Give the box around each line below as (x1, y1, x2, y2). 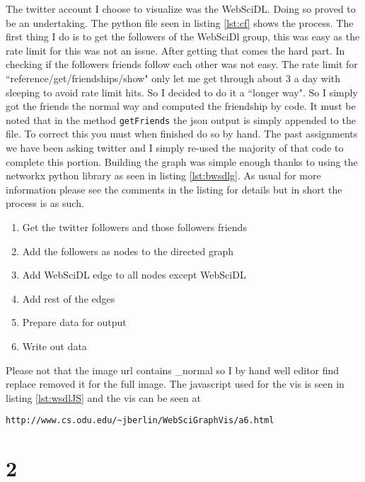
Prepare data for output (22, 315, 127, 330)
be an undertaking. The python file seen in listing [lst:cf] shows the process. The (6, 15, 354, 30)
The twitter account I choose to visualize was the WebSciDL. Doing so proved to (6, 1, 356, 16)
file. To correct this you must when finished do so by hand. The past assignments (6, 126, 358, 141)
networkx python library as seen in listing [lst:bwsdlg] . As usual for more (6, 168, 321, 183)
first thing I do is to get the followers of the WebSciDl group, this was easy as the (6, 29, 360, 44)
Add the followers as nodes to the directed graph (22, 243, 234, 258)
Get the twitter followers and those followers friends (22, 219, 247, 234)
